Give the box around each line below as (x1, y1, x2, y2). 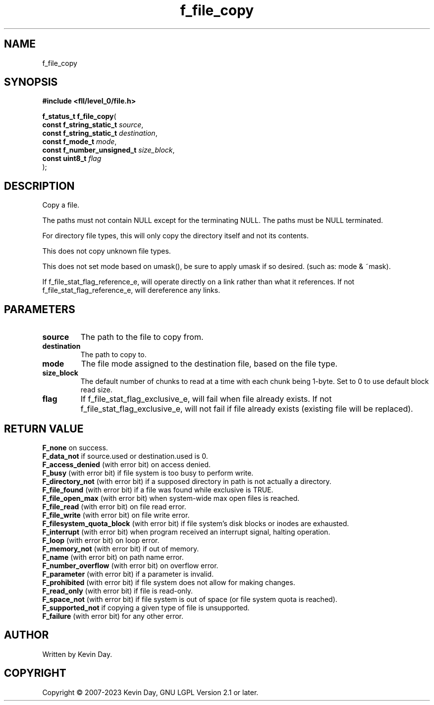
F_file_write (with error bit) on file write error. (42, 510, 190, 519)
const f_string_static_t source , (42, 120, 144, 129)
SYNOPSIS (4, 76, 58, 89)
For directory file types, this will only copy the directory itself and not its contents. (42, 231, 309, 240)
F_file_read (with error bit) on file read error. (42, 502, 186, 511)
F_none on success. (42, 443, 108, 452)
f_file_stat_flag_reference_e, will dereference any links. (42, 286, 220, 295)
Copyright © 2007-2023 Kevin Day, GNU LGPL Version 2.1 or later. (42, 688, 259, 697)
